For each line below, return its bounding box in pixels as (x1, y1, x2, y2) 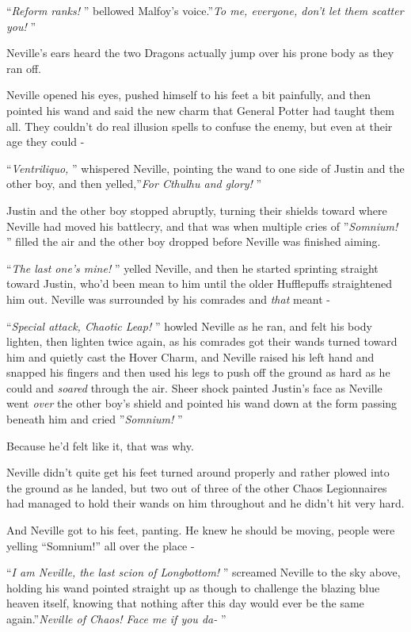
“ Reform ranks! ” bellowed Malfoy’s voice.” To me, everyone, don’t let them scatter (6, 2, 404, 18)
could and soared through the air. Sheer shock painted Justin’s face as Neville (6, 379, 382, 396)
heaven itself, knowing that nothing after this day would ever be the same (6, 595, 364, 611)
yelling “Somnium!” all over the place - (6, 537, 195, 553)
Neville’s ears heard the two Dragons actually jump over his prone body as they (6, 44, 394, 61)
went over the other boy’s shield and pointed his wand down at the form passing (6, 395, 398, 412)
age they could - (6, 133, 85, 150)
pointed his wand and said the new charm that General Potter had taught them (6, 102, 394, 118)
